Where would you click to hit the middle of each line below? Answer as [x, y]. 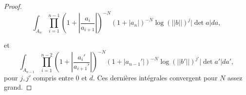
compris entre [53, 77]
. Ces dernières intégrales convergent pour [155, 77]
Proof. [13, 6]
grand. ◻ [18, 87]
